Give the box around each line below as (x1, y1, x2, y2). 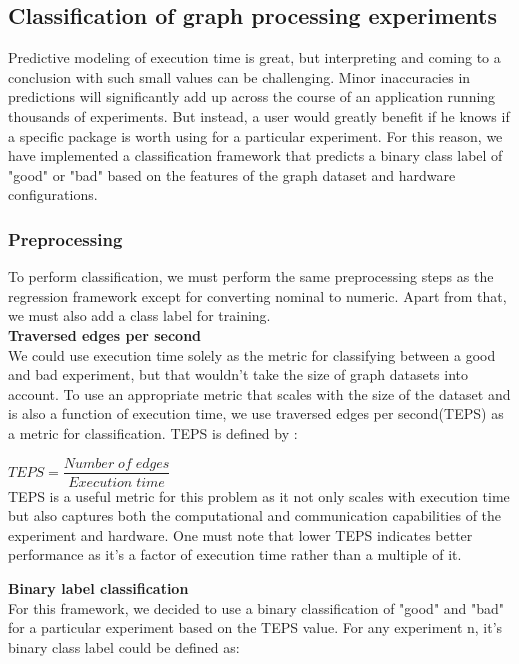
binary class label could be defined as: (8, 636, 240, 657)
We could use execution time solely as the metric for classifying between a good (8, 344, 496, 365)
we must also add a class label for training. (8, 305, 271, 326)
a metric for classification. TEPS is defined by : (8, 422, 298, 443)
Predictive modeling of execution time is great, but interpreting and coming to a (8, 47, 501, 68)
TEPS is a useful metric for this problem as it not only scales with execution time (8, 485, 510, 506)
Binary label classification (8, 577, 189, 598)
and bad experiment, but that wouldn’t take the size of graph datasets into (8, 364, 468, 385)
